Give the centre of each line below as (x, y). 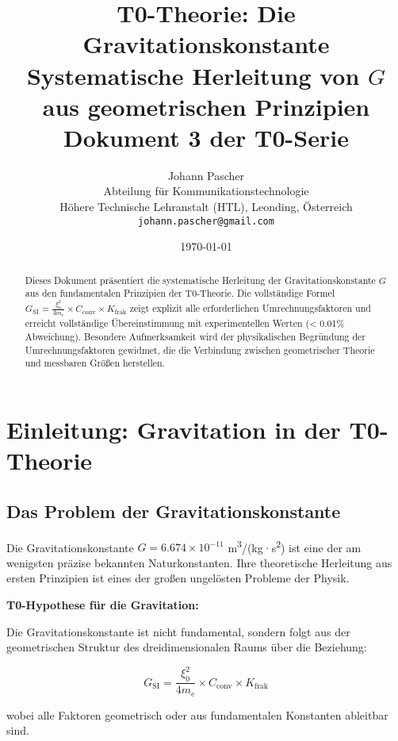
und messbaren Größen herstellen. (95, 363)
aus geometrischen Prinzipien (206, 106)
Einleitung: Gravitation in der (174, 430)
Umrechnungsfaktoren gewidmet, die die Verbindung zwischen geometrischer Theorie (200, 349)
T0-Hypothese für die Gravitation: (103, 605)
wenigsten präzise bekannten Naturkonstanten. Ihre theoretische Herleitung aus (199, 562)
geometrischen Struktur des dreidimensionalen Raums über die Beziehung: (187, 647)
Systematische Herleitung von (193, 75)
